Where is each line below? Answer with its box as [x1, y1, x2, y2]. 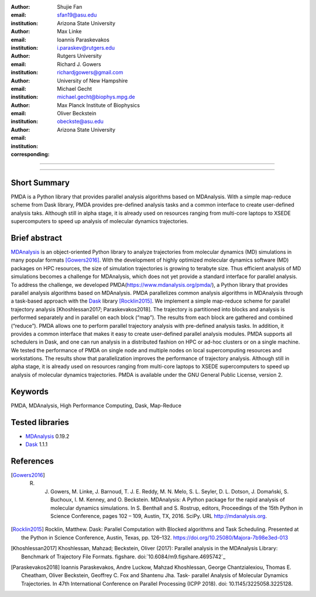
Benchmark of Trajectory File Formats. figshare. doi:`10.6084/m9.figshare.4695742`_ [21, 553, 226, 560]
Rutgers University [57, 53, 102, 60]
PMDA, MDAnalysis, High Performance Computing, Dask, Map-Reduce [11, 402, 181, 409]
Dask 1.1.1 [25, 441, 48, 448]
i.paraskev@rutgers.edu [57, 44, 115, 51]
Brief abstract [11, 233, 63, 243]
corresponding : [11, 151, 50, 158]
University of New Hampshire [57, 77, 128, 84]
